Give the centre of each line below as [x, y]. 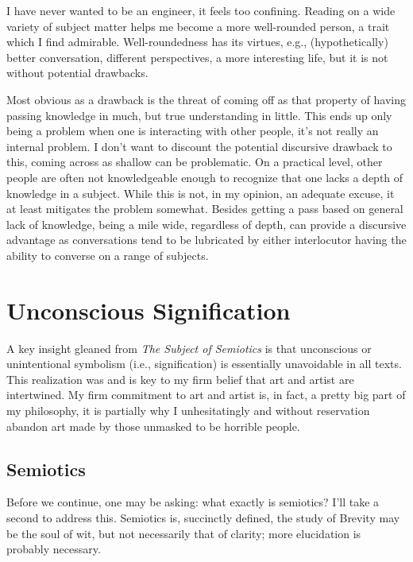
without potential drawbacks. [77, 73]
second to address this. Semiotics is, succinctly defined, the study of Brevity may [203, 517]
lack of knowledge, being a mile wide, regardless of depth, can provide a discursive [206, 224]
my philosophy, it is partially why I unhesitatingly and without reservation [188, 410]
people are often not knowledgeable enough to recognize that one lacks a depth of [205, 177]
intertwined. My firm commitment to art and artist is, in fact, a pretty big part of [206, 395]
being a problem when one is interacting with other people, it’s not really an [193, 131]
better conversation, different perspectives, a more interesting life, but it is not [197, 57]
